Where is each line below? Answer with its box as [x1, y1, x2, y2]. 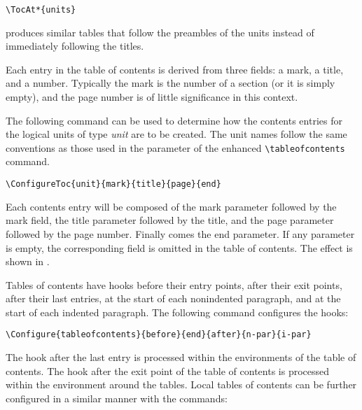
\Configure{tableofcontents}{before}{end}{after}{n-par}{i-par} [6, 330, 312, 340]
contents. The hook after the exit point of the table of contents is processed [6, 363, 330, 378]
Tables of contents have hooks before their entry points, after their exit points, [6, 277, 342, 292]
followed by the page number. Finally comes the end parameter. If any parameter [6, 226, 355, 241]
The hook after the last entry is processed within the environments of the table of [6, 350, 356, 365]
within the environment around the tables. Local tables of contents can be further [6, 377, 357, 392]
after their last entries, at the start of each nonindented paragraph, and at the [6, 291, 341, 306]
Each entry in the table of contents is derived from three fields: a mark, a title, [6, 62, 344, 76]
